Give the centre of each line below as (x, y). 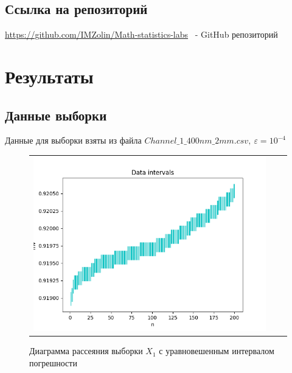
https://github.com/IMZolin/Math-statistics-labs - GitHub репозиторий (141, 34)
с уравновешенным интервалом (217, 351)
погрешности (53, 362)
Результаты (49, 76)
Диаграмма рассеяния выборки (86, 351)
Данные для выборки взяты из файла (73, 140)
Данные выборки (56, 115)
